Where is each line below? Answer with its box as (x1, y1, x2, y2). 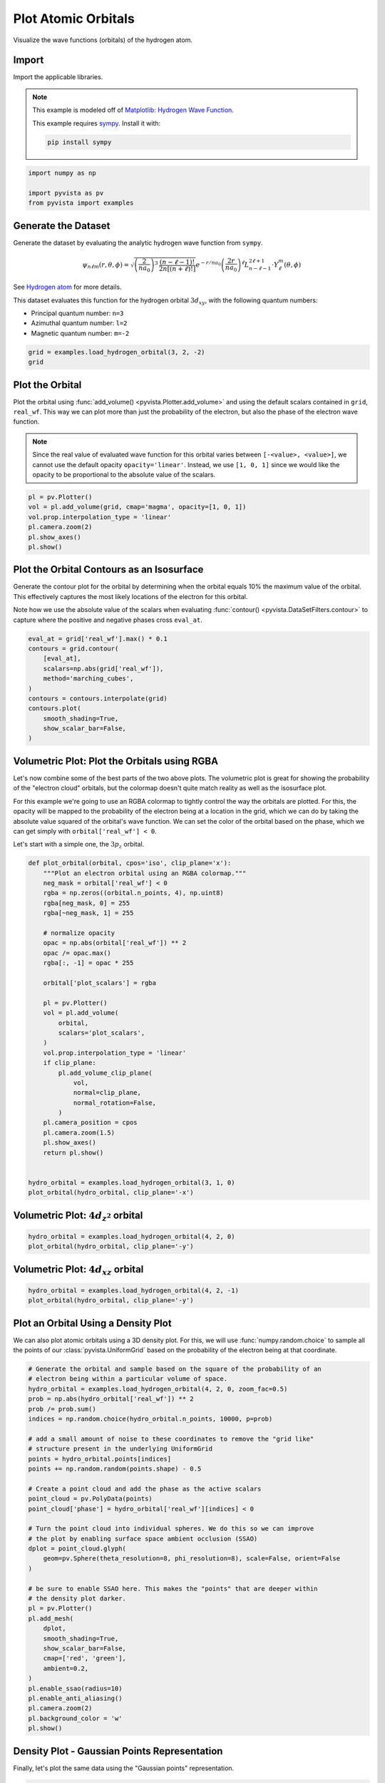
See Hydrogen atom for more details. (13, 282, 122, 292)
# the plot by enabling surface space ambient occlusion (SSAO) (28, 1534, 258, 1543)
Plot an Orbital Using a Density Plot (13, 1317, 172, 1329)
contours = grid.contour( (28, 644, 119, 653)
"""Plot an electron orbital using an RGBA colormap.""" (43, 869, 247, 877)
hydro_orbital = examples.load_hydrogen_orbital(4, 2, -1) (28, 1286, 239, 1294)
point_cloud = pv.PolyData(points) (28, 1495, 153, 1503)
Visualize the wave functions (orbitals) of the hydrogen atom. (13, 36, 192, 44)
